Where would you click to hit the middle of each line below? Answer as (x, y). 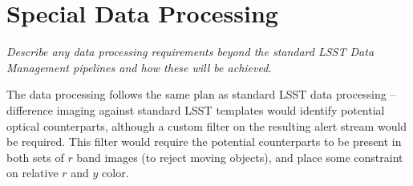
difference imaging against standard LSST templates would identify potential (196, 109)
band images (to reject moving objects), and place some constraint (240, 157)
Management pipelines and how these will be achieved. (139, 67)
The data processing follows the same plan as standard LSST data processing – (201, 94)
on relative (32, 173)
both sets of (35, 157)
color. (115, 173)
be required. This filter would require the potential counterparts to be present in (204, 142)
